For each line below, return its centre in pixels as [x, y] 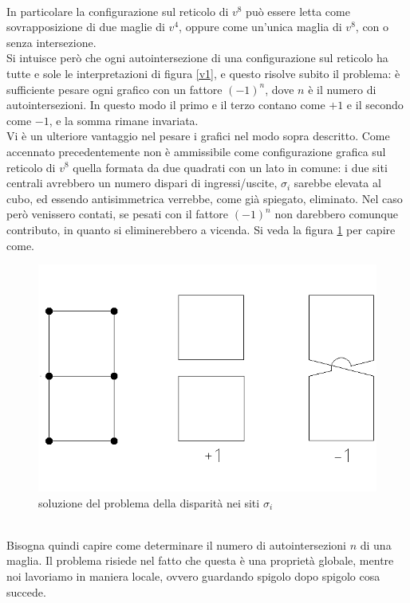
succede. [26, 591]
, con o [372, 27]
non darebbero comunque [336, 214]
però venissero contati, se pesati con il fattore [118, 214]
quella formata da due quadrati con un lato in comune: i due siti [230, 167]
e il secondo [375, 105]
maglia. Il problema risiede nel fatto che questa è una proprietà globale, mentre [200, 560]
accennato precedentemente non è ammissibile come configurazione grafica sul [196, 151]
